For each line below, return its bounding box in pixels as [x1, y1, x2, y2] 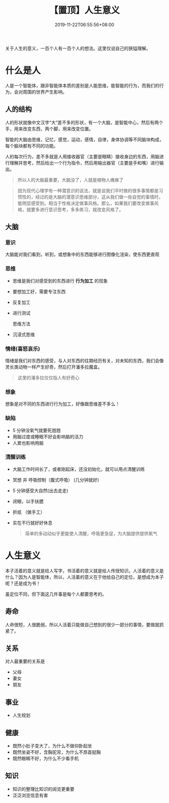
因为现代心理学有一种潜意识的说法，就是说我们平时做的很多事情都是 [17, 187, 159, 193]
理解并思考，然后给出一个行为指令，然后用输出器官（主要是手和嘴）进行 [9, 159, 159, 166]
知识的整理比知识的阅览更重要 [12, 786, 74, 792]
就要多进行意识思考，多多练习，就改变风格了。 [26, 206, 124, 212]
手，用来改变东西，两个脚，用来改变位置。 [5, 126, 94, 132]
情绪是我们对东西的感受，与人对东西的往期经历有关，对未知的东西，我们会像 [5, 357, 164, 363]
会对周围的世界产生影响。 [14, 89, 67, 95]
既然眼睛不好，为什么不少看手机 [12, 756, 79, 762]
